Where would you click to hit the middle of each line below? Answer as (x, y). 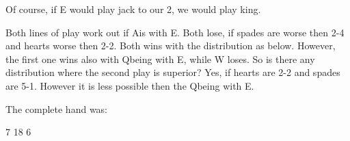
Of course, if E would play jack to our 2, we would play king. (133, 9)
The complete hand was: (57, 108)
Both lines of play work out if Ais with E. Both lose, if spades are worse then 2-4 (175, 32)
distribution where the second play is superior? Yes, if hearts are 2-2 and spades (173, 72)
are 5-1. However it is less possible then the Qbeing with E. (130, 85)
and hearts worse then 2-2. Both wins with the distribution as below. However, (171, 46)
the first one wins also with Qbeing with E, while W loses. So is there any (160, 59)
